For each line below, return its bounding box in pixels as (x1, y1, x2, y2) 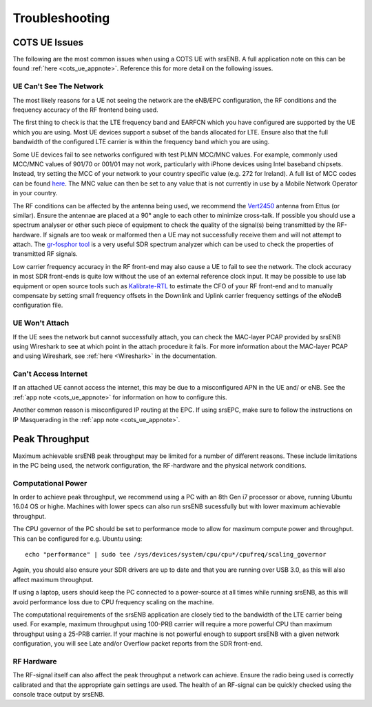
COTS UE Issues (12, 37, 84, 48)
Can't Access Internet (12, 369, 87, 379)
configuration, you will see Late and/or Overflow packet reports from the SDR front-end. (12, 639, 263, 648)
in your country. (12, 189, 58, 197)
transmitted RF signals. (12, 250, 79, 258)
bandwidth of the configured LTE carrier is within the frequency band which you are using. (12, 138, 270, 146)
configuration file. (12, 301, 63, 310)
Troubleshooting (12, 10, 110, 26)
